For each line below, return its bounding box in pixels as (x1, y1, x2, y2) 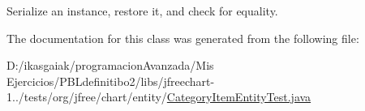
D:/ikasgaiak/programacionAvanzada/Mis (6, 57, 214, 74)
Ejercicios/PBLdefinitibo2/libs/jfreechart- (6, 72, 215, 89)
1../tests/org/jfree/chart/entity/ (6, 88, 167, 105)
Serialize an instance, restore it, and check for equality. (6, 2, 278, 19)
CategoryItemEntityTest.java (166, 88, 311, 105)
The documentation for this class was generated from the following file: (6, 29, 359, 46)
